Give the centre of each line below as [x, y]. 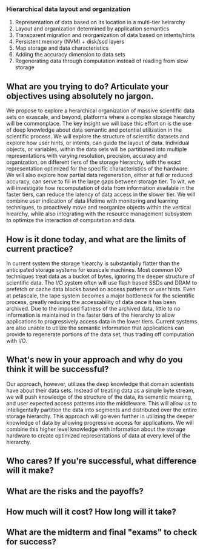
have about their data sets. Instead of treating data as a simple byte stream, [101, 390]
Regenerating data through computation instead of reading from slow [101, 61]
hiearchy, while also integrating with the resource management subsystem [99, 214]
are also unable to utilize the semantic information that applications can [95, 328]
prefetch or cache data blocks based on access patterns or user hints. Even [101, 289]
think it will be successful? [58, 369]
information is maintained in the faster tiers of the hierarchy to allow [91, 315]
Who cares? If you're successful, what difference [101, 461]
